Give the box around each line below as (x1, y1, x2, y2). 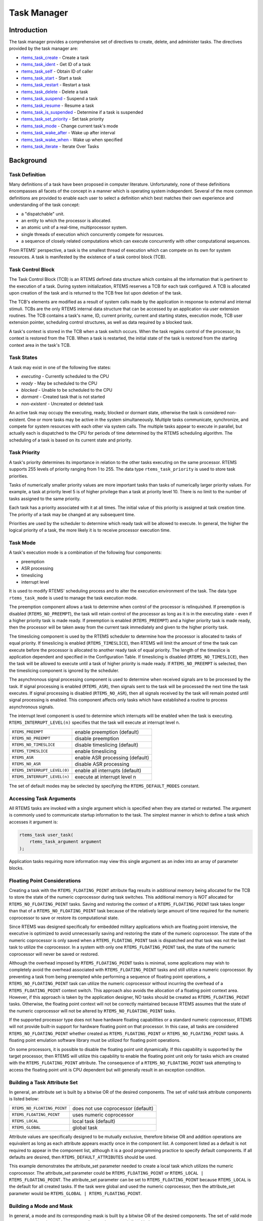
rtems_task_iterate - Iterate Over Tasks (21, 143, 99, 149)
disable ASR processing (75, 760, 130, 767)
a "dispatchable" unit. (21, 211, 65, 217)
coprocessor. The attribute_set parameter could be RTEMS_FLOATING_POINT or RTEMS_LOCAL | (9, 1170, 204, 1176)
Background (9, 156, 47, 165)
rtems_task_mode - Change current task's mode (21, 123, 118, 129)
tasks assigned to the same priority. (9, 496, 81, 502)
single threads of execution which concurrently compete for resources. (21, 231, 164, 237)
